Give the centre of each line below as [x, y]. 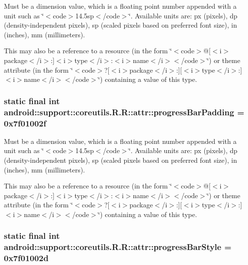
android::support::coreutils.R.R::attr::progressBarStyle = [118, 247]
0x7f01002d [26, 258]
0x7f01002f [25, 123]
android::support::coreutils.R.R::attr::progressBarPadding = [124, 112]
